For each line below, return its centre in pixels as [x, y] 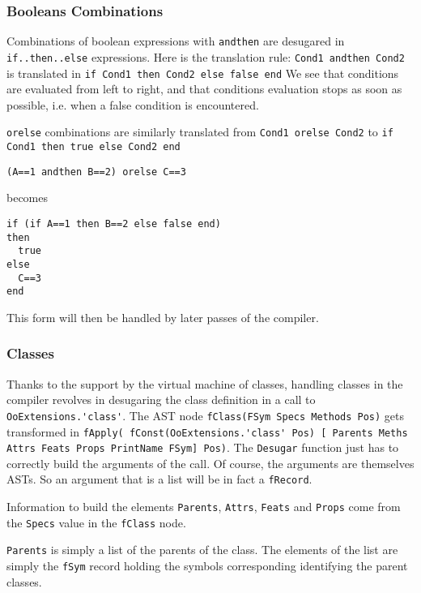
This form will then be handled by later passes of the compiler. [163, 317]
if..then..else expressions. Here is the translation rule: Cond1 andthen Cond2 [206, 56]
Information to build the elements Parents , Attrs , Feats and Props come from [204, 507]
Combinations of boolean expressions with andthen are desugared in [176, 41]
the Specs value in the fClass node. [96, 522]
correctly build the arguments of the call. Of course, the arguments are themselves [210, 463]
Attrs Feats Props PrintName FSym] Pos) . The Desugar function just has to [203, 447]
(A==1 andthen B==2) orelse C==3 [96, 172]
